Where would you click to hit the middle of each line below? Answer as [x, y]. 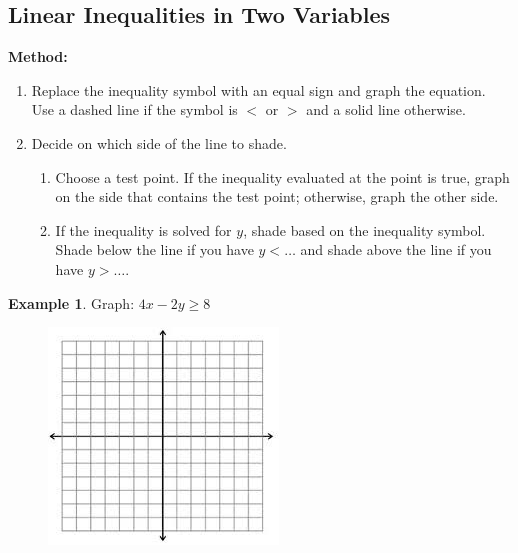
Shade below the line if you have [154, 249]
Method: [38, 56]
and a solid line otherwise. [386, 109]
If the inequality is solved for [143, 229]
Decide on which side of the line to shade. [159, 142]
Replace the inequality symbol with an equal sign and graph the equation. [258, 89]
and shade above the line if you [396, 249]
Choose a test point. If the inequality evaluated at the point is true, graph [282, 176]
